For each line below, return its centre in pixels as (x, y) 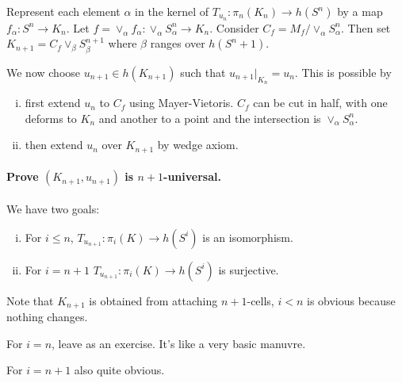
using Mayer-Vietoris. (181, 103)
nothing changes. (47, 316)
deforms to (51, 118)
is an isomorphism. (248, 237)
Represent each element (63, 11)
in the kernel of (172, 11)
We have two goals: (53, 208)
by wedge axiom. (198, 145)
